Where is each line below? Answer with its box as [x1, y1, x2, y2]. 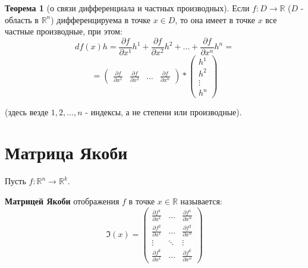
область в [5, 13, 39, 26]
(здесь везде [5, 105, 49, 118]
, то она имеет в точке [175, 13, 255, 26]
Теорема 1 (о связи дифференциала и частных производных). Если [5, 2, 250, 14]
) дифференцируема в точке [51, 13, 150, 26]
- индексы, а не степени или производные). [85, 105, 242, 118]
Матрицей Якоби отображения [5, 194, 120, 207]
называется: [180, 194, 222, 207]
